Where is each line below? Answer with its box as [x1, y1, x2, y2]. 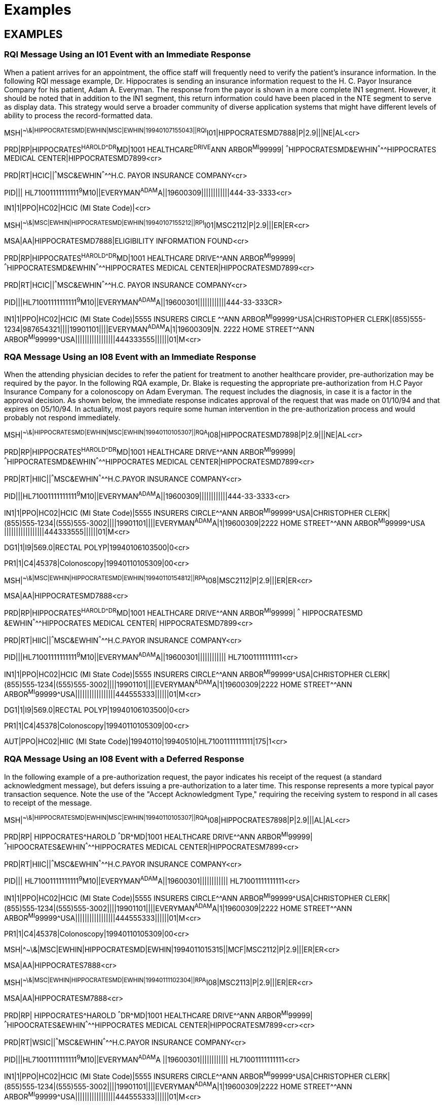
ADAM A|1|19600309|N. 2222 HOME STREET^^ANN [147, 323, 315, 333]
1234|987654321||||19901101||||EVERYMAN [4, 324, 148, 333]
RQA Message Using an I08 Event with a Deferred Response [4, 754, 244, 764]
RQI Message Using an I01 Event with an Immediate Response [4, 49, 251, 60]
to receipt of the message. [4, 798, 92, 807]
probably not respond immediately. [4, 413, 121, 422]
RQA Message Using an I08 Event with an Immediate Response [4, 351, 256, 362]
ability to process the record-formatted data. [4, 111, 153, 120]
